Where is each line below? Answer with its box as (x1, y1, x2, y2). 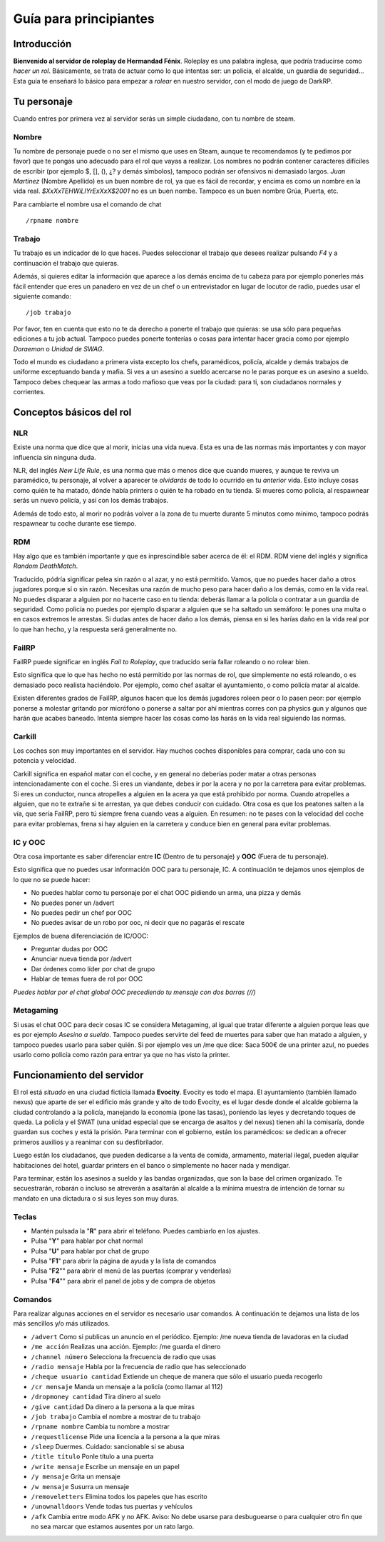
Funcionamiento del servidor (13, 1068, 144, 1081)
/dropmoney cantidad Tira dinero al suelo (31, 1393, 161, 1401)
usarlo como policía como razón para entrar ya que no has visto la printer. (13, 1050, 230, 1058)
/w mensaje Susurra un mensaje (31, 1482, 130, 1491)
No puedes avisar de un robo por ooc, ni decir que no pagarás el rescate (31, 918, 245, 927)
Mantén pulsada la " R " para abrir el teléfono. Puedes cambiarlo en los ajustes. (31, 1226, 260, 1235)
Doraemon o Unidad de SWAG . (13, 344, 105, 353)
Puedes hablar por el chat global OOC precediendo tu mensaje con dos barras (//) (13, 988, 256, 996)
